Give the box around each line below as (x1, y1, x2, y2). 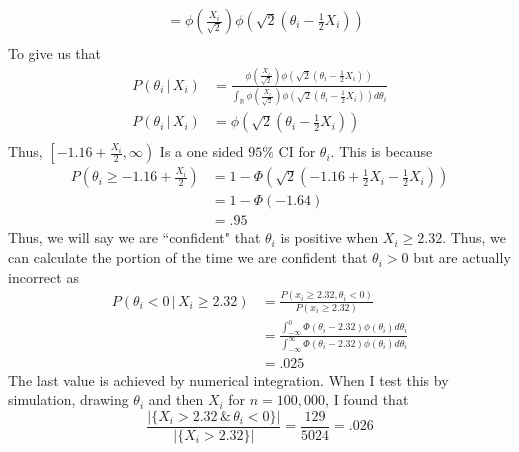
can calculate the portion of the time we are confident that (8, 247, 368, 268)
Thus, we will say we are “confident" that (8, 227, 261, 248)
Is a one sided (159, 141, 244, 162)
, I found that (325, 389, 409, 410)
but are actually (413, 247, 511, 268)
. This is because (330, 141, 433, 162)
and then (148, 389, 204, 410)
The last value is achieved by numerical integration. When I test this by (8, 369, 449, 390)
